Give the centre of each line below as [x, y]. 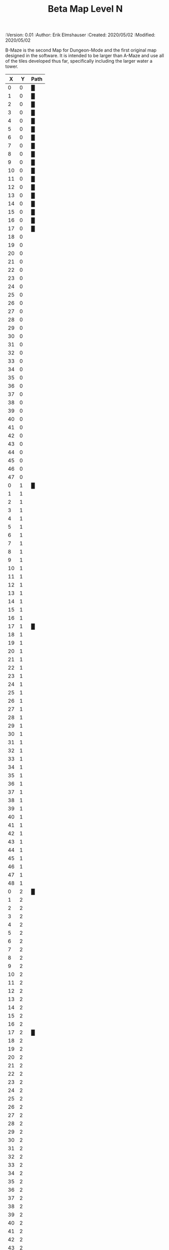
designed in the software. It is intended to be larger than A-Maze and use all [84, 56]
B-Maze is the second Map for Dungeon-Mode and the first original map [81, 50]
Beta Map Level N [85, 9]
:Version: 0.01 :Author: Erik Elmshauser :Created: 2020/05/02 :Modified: [80, 35]
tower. [12, 66]
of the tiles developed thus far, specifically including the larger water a [79, 61]
